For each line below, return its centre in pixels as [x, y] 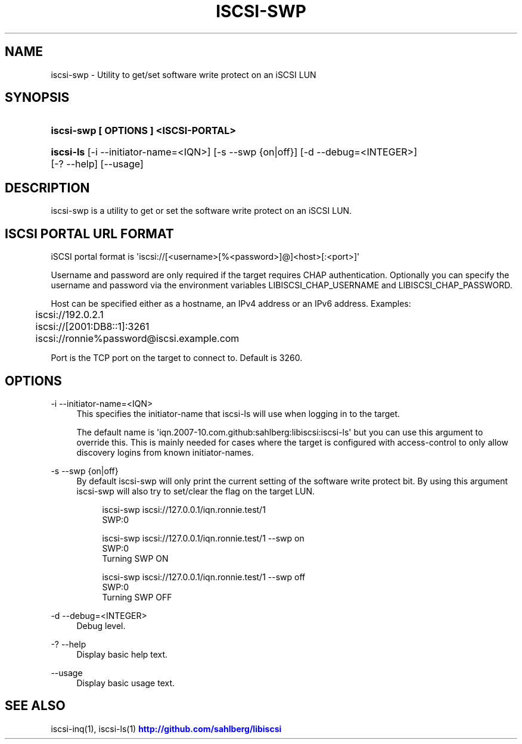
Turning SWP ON [135, 558]
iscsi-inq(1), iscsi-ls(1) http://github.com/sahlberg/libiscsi [166, 729]
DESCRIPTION [47, 188]
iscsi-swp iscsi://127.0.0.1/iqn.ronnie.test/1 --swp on [203, 538]
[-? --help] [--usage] [97, 164]
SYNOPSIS [37, 98]
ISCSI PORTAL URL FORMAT [89, 234]
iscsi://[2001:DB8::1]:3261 [92, 327]
